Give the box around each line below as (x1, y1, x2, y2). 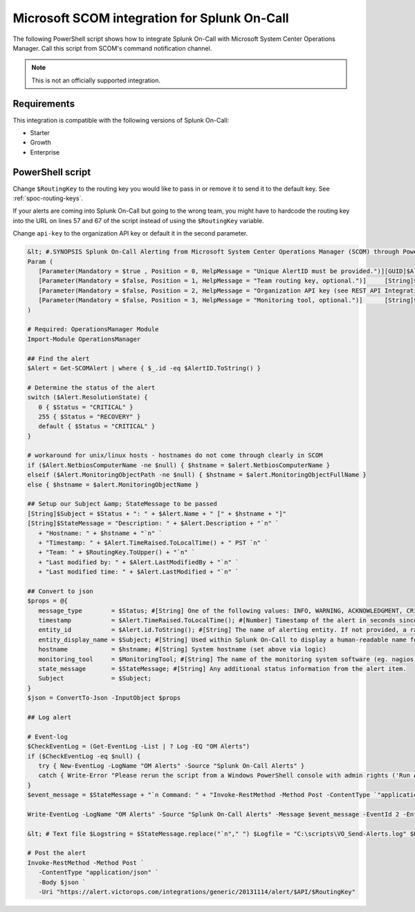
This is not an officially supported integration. (31, 76, 160, 85)
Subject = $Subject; (38, 674, 152, 683)
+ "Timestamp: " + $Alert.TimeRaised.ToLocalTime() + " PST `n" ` (38, 538, 268, 547)
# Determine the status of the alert (27, 383, 156, 392)
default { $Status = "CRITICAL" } (38, 423, 156, 430)
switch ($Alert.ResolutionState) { (27, 394, 148, 401)
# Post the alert (27, 849, 86, 857)
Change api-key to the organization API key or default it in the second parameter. (12, 229, 248, 238)
